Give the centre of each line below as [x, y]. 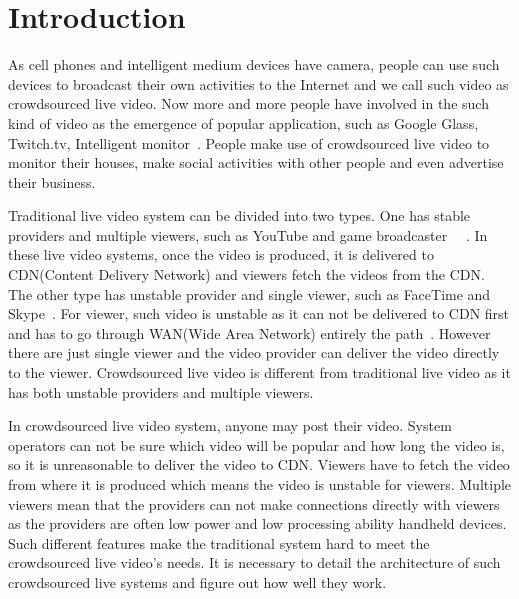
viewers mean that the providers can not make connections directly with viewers [254, 503]
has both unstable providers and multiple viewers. [161, 391]
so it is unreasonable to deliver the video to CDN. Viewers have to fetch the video [259, 464]
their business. [52, 181]
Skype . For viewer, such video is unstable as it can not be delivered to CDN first [259, 313]
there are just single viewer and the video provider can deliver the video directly [254, 352]
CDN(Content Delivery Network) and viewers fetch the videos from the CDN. [246, 274]
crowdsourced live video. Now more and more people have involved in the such [248, 103]
